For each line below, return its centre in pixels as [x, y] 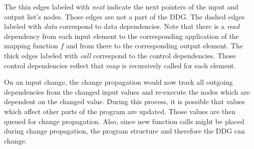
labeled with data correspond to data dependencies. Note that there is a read [122, 26]
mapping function [31, 46]
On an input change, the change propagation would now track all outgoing [118, 82]
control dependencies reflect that [54, 65]
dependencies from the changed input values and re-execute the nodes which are [127, 91]
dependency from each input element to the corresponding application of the [121, 36]
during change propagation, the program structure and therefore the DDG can [124, 131]
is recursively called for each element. [179, 65]
